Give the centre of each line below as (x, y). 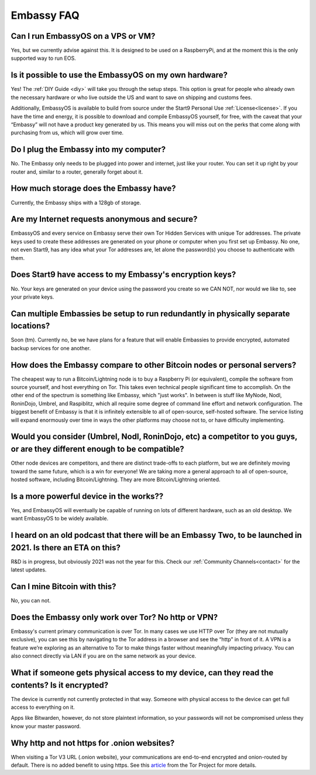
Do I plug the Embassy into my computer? (88, 150)
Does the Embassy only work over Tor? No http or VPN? (114, 617)
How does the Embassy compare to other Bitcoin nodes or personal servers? (154, 365)
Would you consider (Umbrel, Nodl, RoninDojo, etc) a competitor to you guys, (154, 437)
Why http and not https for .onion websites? (93, 743)
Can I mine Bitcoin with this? (63, 586)
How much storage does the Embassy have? (93, 189)
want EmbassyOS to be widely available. (60, 519)
